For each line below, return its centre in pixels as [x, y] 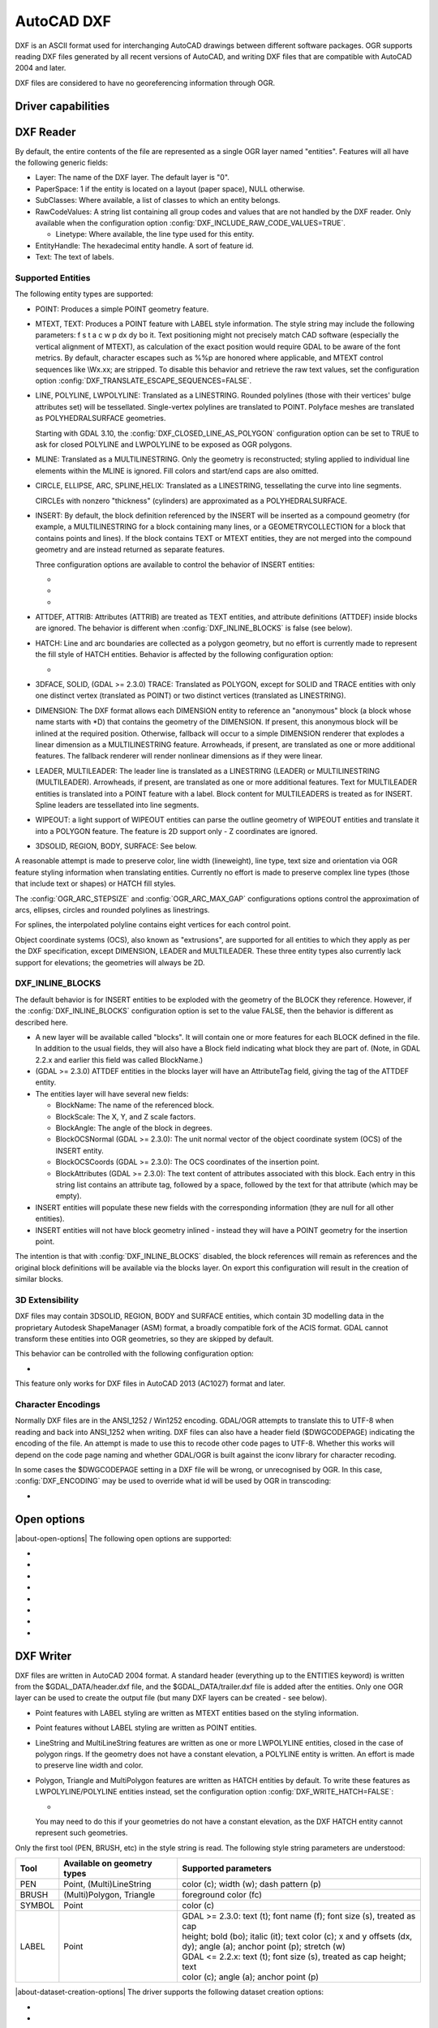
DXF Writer [43, 1656]
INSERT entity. [80, 1150]
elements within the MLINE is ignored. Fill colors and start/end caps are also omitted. [177, 470]
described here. [41, 1022]
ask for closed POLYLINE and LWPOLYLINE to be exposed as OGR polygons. [163, 444]
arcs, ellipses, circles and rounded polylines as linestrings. [112, 910]
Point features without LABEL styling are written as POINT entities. [146, 1728]
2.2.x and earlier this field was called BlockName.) [119, 1059]
